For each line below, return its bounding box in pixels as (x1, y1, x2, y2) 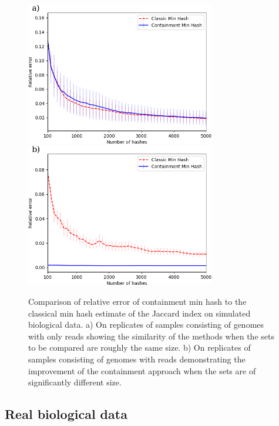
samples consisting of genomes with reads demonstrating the (28, 352, 246, 365)
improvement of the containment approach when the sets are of (28, 364, 256, 377)
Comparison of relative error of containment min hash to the (28, 295, 247, 307)
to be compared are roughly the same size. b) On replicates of (28, 341, 251, 354)
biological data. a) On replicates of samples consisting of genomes (28, 318, 264, 331)
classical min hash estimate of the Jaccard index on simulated (28, 307, 251, 319)
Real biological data (5, 405, 127, 423)
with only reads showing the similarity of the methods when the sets (28, 330, 274, 342)
